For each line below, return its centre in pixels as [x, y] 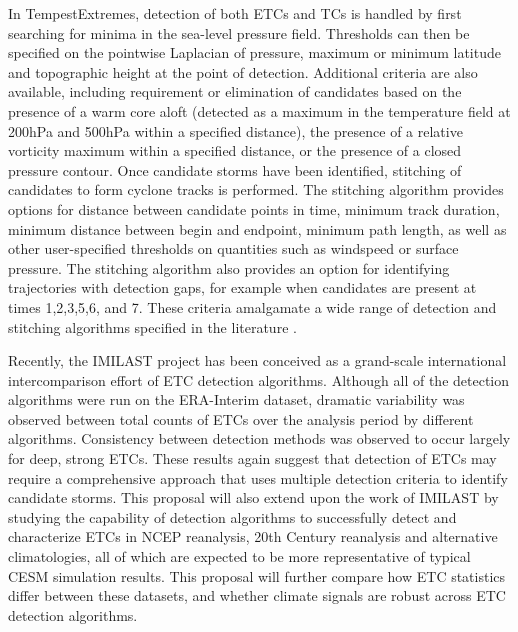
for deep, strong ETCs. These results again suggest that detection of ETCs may [252, 458]
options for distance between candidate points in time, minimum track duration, [254, 208]
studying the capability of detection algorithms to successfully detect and [232, 516]
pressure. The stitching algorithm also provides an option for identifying [229, 267]
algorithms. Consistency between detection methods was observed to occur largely [259, 438]
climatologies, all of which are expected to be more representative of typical [239, 556]
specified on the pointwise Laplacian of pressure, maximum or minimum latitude [254, 52]
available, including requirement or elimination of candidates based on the [235, 91]
